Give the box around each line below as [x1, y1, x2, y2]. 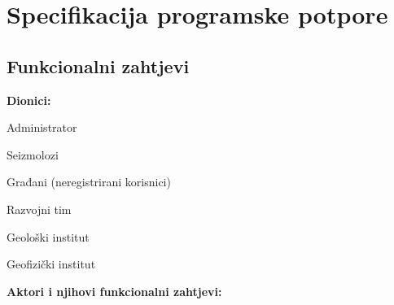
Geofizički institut [7, 255, 96, 272]
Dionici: [7, 91, 51, 108]
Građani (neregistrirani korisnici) [7, 173, 171, 190]
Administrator [7, 119, 77, 136]
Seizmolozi [7, 146, 59, 163]
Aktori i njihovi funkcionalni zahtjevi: [7, 282, 222, 299]
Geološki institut [7, 228, 90, 245]
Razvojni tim [7, 200, 72, 217]
